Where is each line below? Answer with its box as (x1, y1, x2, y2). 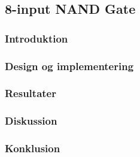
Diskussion (5, 113, 57, 128)
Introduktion (5, 31, 68, 46)
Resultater (5, 86, 56, 101)
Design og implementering (5, 58, 134, 73)
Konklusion (5, 141, 60, 156)
